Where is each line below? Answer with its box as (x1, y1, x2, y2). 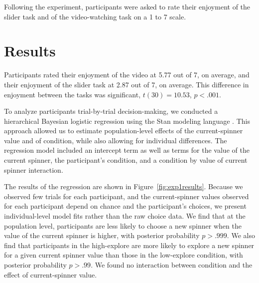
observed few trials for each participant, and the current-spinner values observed (4, 191, 249, 201)
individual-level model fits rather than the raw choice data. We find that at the (4, 211, 246, 221)
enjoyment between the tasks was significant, (4, 89, 141, 99)
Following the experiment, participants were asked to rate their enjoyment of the (4, 1, 251, 11)
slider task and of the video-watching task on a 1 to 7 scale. (4, 11, 186, 21)
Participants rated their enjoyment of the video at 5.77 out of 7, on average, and (4, 69, 250, 80)
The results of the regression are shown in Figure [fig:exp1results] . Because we (4, 181, 243, 192)
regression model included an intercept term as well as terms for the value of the (4, 145, 250, 155)
